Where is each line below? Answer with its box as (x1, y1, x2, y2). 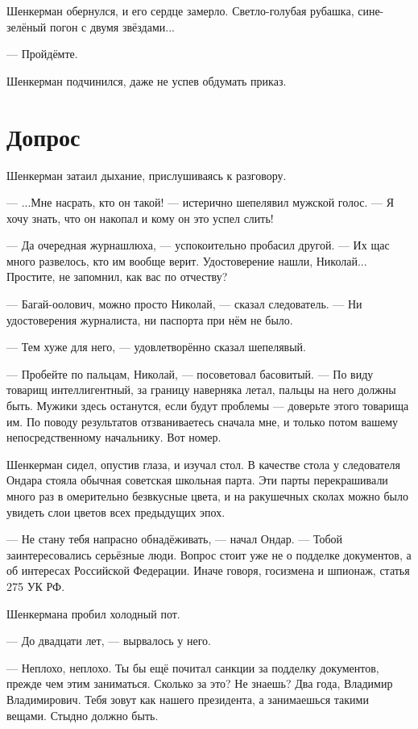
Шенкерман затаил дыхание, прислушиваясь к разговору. (6, 166, 287, 183)
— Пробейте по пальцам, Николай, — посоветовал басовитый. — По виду (6, 365, 374, 382)
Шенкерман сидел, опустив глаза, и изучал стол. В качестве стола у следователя (6, 455, 400, 472)
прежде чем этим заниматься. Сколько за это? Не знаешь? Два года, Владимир (6, 675, 393, 692)
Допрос (6, 119, 81, 153)
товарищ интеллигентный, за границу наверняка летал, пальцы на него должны (6, 381, 396, 398)
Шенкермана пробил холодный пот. (6, 605, 180, 622)
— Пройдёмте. (6, 45, 78, 62)
